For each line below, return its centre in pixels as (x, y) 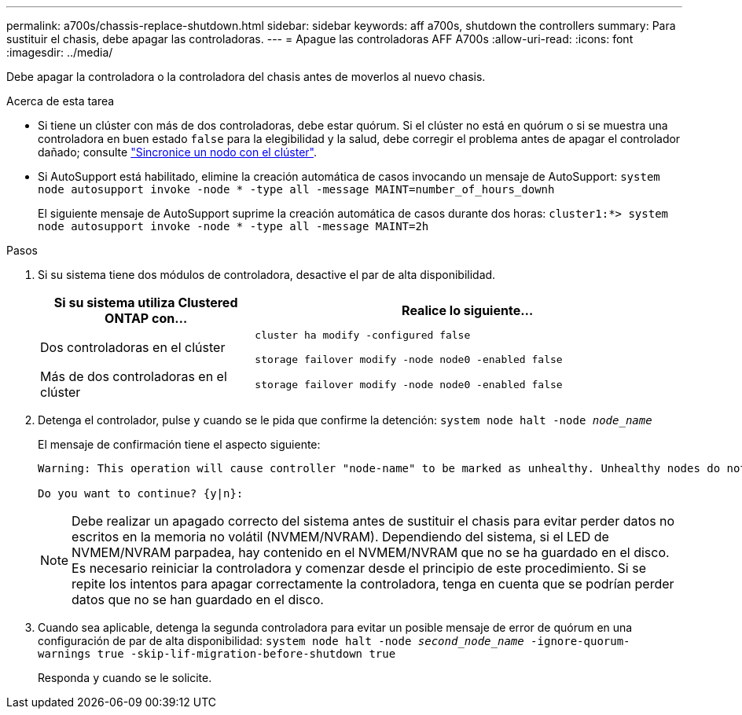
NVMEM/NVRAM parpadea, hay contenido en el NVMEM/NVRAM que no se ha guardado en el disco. (371, 552)
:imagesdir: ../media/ (60, 52)
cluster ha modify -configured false (363, 335)
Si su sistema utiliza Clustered (146, 302)
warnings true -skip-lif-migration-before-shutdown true (217, 654)
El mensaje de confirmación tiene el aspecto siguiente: (179, 444)
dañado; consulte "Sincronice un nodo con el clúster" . (178, 152)
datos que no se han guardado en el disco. (198, 599)
